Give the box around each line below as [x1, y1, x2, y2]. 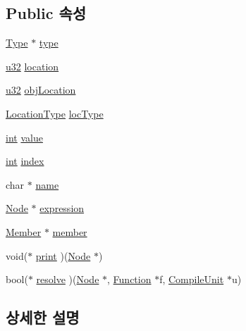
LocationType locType [6, 106, 104, 120]
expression [39, 201, 85, 216]
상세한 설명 [6, 306, 80, 328]
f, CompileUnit [159, 272, 224, 287]
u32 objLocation [6, 82, 76, 97]
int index [6, 154, 44, 168]
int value [6, 130, 43, 144]
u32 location [6, 58, 59, 73]
